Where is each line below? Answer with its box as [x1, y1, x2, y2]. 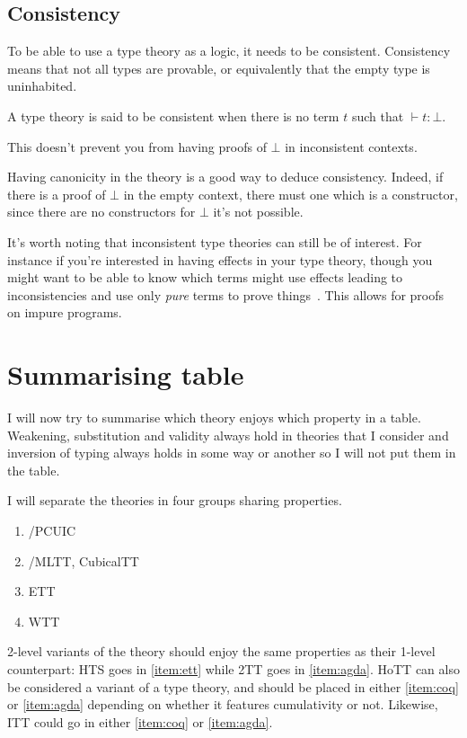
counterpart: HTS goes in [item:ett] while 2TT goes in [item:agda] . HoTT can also [7, 659, 460, 678]
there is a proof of [7, 184, 106, 203]
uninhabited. [7, 76, 77, 95]
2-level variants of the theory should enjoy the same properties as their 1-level [7, 642, 436, 661]
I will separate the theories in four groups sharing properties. [7, 491, 342, 510]
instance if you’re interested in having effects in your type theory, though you [7, 250, 433, 269]
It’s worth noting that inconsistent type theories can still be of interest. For [7, 232, 422, 251]
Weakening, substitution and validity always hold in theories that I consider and [7, 425, 449, 444]
